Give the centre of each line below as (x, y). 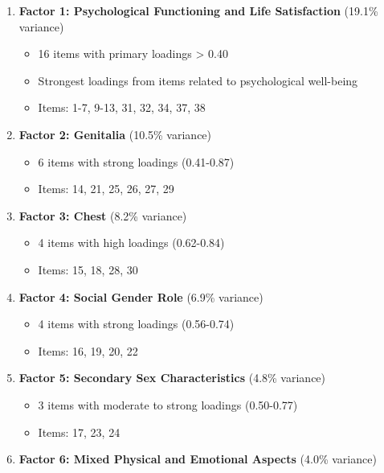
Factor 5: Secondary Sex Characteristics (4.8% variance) (172, 378)
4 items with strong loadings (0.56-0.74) (136, 324)
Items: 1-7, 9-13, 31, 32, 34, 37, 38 (122, 107)
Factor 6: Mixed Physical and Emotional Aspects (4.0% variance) (198, 459)
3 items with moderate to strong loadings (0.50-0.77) (168, 404)
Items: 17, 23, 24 (79, 432)
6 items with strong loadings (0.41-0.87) (136, 161)
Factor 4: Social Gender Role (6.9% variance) (141, 296)
